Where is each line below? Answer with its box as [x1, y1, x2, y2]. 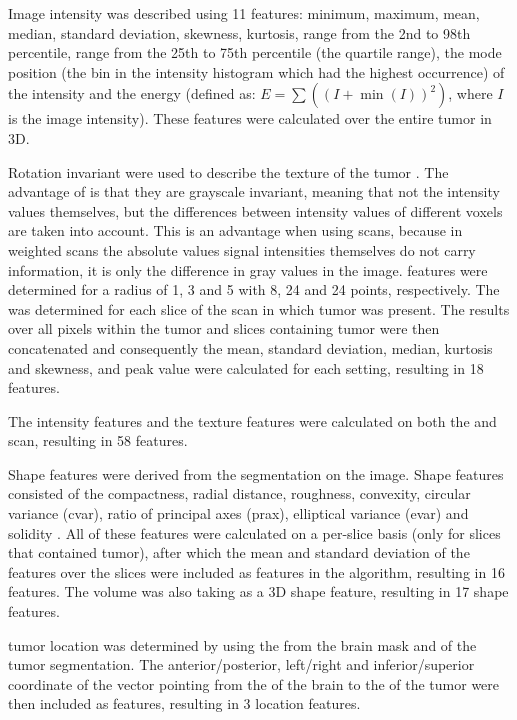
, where [448, 83, 493, 104]
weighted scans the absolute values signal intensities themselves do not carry [8, 239, 476, 260]
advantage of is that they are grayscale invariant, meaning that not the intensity [8, 181, 500, 202]
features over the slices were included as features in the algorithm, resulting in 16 [8, 561, 505, 582]
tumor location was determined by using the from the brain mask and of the [8, 634, 477, 655]
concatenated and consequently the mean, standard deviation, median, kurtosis [8, 337, 493, 358]
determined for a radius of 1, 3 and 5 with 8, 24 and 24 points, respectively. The [8, 279, 500, 300]
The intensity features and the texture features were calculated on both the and [8, 410, 497, 431]
